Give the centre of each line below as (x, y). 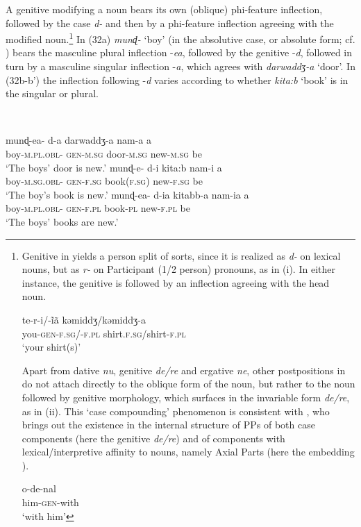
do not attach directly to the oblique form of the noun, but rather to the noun (188, 384)
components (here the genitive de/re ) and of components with (153, 438)
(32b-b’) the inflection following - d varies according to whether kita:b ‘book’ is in (177, 80)
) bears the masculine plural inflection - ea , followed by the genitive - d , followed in (179, 52)
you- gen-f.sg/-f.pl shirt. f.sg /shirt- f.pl (104, 333)
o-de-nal (39, 488)
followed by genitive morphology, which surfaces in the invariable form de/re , (186, 397)
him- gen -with (50, 502)
